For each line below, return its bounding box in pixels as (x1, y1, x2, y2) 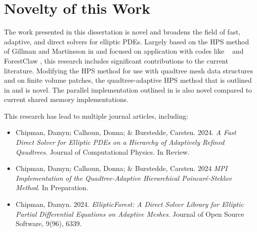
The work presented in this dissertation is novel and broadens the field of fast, (4, 27, 241, 37)
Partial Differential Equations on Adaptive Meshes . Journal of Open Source (15, 208, 245, 219)
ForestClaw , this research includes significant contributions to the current (4, 55, 228, 66)
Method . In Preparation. (15, 182, 88, 193)
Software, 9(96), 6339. (15, 218, 82, 229)
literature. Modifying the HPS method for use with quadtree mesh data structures (4, 65, 253, 75)
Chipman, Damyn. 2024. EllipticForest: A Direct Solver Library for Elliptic (15, 199, 244, 209)
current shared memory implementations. (4, 94, 128, 104)
